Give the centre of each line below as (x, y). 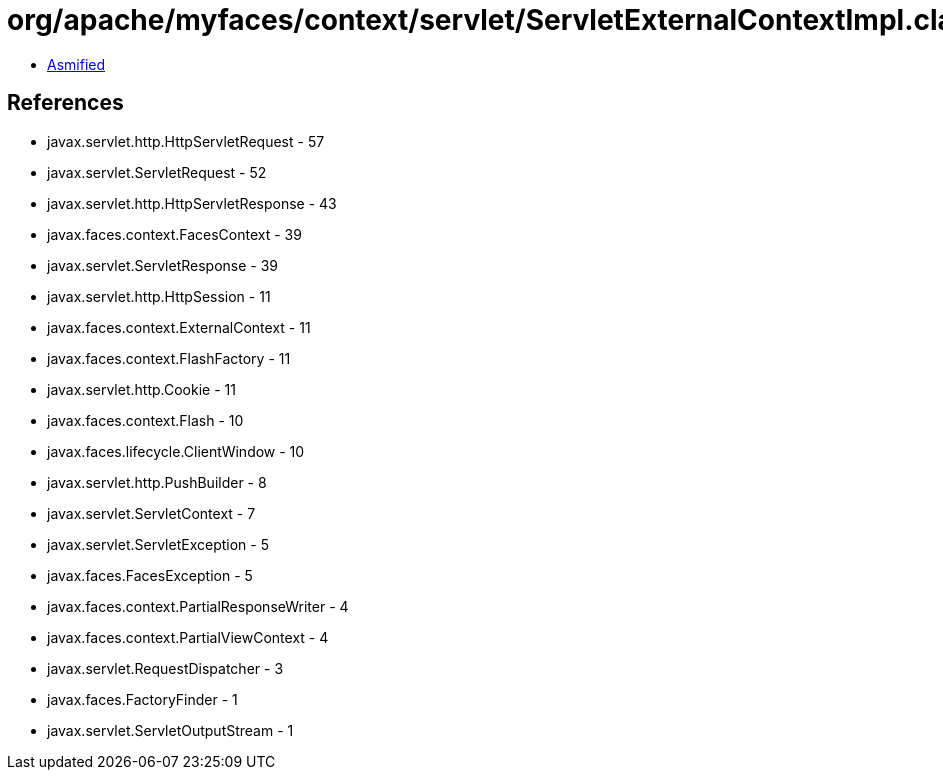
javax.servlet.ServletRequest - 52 (157, 172)
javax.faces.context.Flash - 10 (145, 420)
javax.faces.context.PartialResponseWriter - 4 (198, 606)
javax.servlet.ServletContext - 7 (151, 513)
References (65, 103)
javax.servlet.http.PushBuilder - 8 (157, 482)
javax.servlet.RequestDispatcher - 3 (165, 668)
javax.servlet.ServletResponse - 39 (163, 265)
